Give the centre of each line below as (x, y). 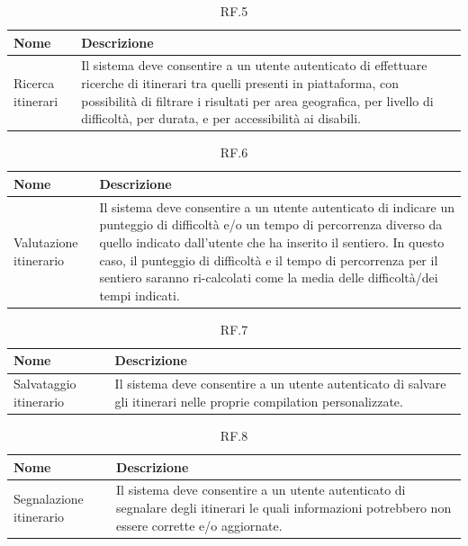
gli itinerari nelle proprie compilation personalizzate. (259, 401)
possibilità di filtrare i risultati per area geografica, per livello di (257, 100)
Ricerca (34, 83)
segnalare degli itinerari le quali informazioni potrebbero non (284, 507)
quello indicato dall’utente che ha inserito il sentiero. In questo (272, 242)
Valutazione (46, 242)
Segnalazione (49, 499)
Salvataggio (45, 384)
